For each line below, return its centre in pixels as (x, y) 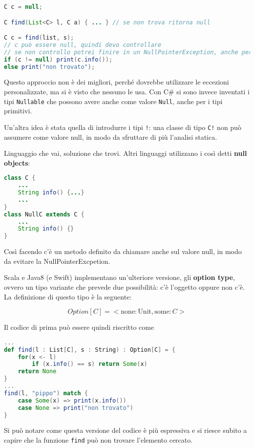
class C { (20, 178)
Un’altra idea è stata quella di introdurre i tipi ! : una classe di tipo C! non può (123, 127)
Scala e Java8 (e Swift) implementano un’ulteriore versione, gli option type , (119, 277)
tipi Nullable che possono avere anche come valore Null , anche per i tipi (113, 101)
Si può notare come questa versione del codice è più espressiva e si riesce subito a (126, 430)
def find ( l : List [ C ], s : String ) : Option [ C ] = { (90, 350)
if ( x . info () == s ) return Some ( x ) (90, 364)
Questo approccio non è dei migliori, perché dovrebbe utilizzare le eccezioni (116, 82)
